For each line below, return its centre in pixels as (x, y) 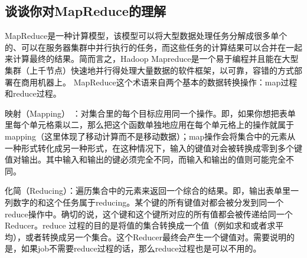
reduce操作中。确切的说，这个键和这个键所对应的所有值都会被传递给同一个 (149, 214)
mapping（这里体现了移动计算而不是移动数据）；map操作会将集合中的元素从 (150, 136)
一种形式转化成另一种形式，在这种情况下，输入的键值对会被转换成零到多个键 (153, 148)
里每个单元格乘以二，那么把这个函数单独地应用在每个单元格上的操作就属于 (149, 125)
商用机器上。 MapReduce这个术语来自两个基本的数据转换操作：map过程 (159, 82)
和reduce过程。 (33, 93)
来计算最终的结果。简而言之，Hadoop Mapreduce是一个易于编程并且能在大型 (152, 59)
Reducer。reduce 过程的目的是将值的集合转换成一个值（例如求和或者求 (140, 225)
